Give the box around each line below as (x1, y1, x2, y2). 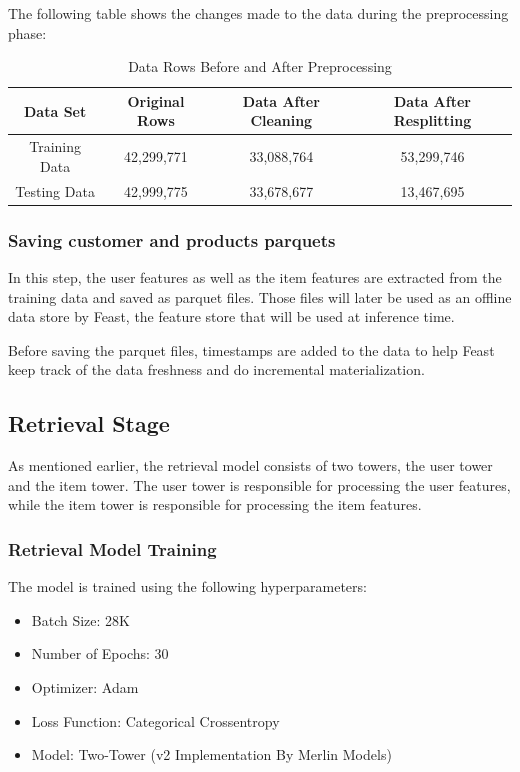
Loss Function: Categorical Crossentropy (31, 710, 280, 731)
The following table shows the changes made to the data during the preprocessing (8, 3, 509, 23)
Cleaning (250, 110, 313, 131)
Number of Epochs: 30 (31, 643, 169, 664)
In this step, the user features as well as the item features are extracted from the (8, 266, 502, 287)
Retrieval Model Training (8, 536, 217, 561)
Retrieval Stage (8, 408, 170, 439)
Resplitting (393, 110, 472, 131)
